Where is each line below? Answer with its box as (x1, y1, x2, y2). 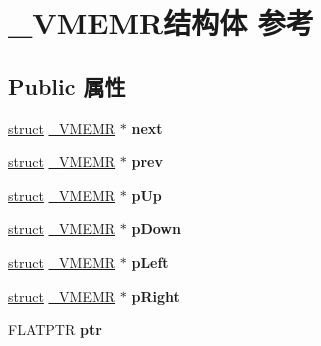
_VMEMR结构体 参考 (8, 2, 314, 43)
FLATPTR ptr (8, 319, 102, 340)
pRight (131, 285, 180, 306)
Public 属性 (8, 70, 126, 101)
